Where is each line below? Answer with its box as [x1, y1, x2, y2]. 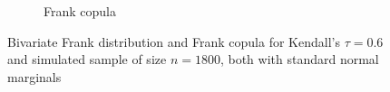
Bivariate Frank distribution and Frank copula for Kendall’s [7, 32, 340, 51]
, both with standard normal [219, 50, 379, 69]
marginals [7, 67, 62, 86]
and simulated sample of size [7, 50, 167, 69]
